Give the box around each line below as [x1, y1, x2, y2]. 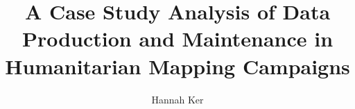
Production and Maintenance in [21, 24, 334, 53]
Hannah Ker [151, 92, 204, 106]
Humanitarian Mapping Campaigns [5, 51, 350, 80]
